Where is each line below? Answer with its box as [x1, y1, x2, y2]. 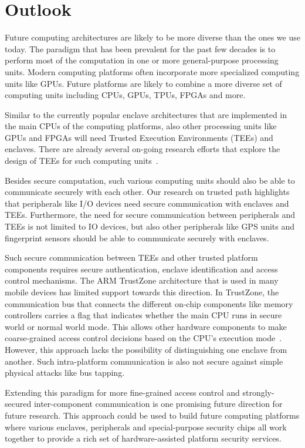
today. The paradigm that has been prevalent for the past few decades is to [5, 42, 276, 55]
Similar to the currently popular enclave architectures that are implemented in [5, 108, 287, 120]
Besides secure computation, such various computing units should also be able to [5, 174, 295, 186]
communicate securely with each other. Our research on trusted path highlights [5, 186, 290, 198]
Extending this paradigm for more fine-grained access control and [5, 386, 240, 398]
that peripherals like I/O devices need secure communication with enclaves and [5, 197, 289, 209]
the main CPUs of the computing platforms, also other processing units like [5, 120, 277, 132]
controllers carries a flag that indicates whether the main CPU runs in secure [5, 309, 282, 321]
